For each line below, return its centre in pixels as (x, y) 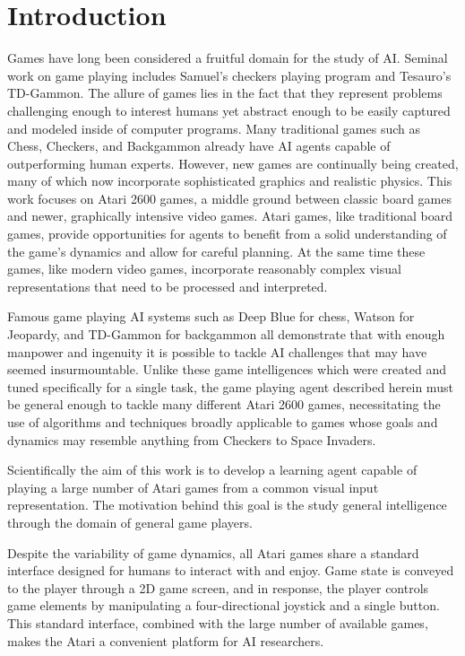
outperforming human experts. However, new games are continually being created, (233, 163)
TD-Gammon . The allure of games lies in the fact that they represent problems (225, 93)
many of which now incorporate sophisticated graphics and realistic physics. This (230, 181)
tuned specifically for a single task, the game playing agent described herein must (230, 386)
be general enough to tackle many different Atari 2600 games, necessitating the (224, 404)
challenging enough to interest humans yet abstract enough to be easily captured (229, 110)
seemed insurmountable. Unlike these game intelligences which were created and (227, 369)
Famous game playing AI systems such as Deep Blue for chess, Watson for (211, 316)
